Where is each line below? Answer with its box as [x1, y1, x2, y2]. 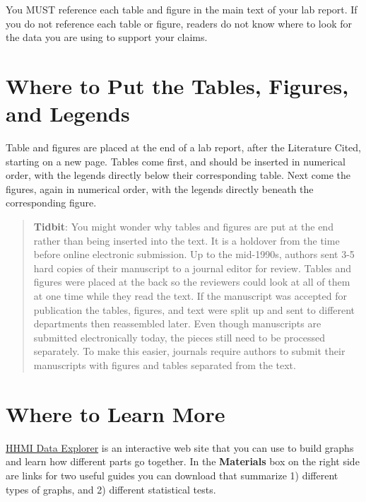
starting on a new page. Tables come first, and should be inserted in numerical [6, 153, 346, 168]
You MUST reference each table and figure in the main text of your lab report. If [6, 2, 358, 16]
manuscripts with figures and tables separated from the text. [33, 358, 296, 372]
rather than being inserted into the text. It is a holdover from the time [33, 233, 340, 247]
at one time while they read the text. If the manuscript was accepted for [33, 288, 347, 303]
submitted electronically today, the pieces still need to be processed [33, 329, 326, 344]
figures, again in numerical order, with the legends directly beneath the [6, 181, 314, 196]
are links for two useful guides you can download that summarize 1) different [6, 467, 338, 482]
